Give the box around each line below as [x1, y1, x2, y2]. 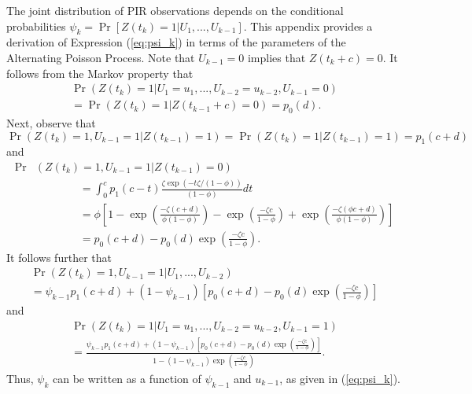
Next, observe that [6, 115, 96, 131]
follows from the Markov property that [6, 64, 194, 81]
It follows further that [6, 249, 112, 265]
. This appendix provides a [243, 17, 373, 34]
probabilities [6, 17, 66, 34]
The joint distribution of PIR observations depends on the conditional [6, 2, 344, 18]
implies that [247, 49, 306, 65]
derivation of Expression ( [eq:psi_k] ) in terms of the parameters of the [6, 34, 346, 50]
